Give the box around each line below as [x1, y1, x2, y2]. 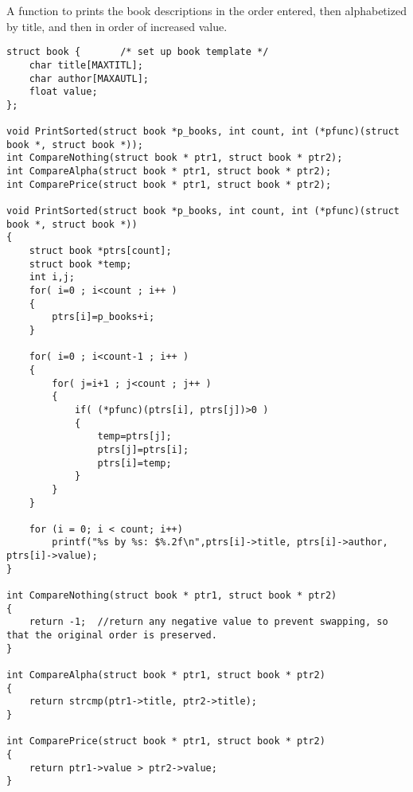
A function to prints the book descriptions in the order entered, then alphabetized [6, 2, 407, 18]
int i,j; [29, 271, 75, 283]
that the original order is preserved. [6, 630, 217, 642]
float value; [29, 86, 98, 98]
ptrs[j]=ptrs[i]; [97, 443, 189, 455]
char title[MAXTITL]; [29, 59, 143, 71]
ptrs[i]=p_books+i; [52, 311, 155, 323]
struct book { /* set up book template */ [6, 46, 269, 58]
